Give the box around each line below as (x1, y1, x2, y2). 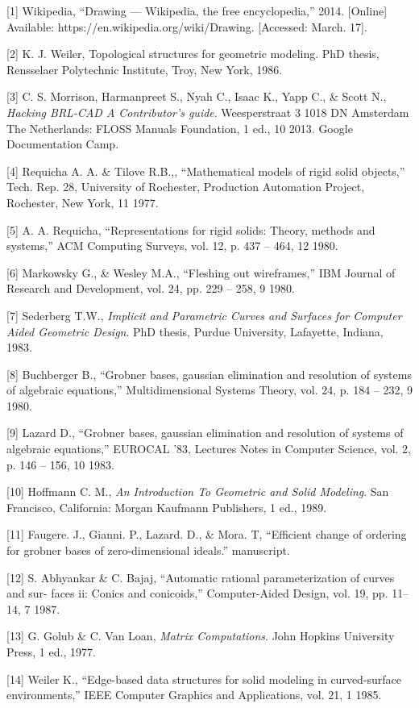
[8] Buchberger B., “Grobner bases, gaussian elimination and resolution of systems (6, 365, 412, 382)
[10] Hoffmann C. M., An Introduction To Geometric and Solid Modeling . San (6, 483, 389, 500)
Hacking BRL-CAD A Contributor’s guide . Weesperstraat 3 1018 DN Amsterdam (6, 103, 409, 120)
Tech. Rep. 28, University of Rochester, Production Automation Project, (6, 178, 365, 195)
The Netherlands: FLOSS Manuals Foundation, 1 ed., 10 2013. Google (6, 119, 353, 136)
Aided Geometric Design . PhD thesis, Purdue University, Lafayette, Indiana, (6, 323, 384, 339)
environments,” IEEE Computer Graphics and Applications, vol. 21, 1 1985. (6, 686, 382, 703)
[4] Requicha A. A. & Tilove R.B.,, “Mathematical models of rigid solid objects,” (6, 162, 405, 179)
